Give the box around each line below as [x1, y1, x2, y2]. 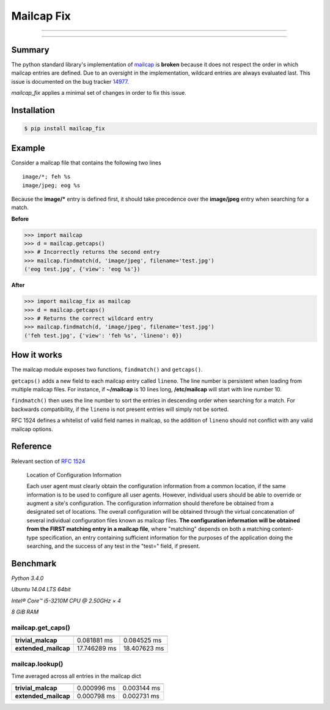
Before [11, 215, 29, 223]
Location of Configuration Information [26, 471, 122, 478]
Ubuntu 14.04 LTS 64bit [11, 586, 71, 593]
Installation [11, 105, 55, 116]
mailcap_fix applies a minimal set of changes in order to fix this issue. [11, 89, 186, 97]
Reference [11, 441, 52, 452]
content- [271, 525, 293, 533]
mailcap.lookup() [11, 659, 64, 668]
